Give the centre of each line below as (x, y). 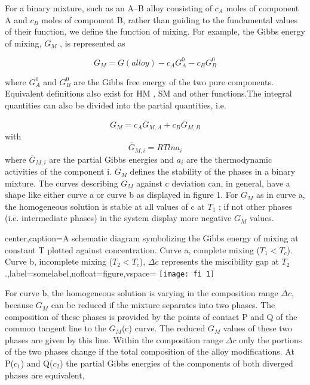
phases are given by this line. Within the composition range (114, 339)
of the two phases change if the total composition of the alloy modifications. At (150, 351)
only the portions (271, 339)
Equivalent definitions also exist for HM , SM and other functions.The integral (148, 93)
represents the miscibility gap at (220, 261)
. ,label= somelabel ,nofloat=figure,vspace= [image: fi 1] (110, 273)
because (19, 305)
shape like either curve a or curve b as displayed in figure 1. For (122, 195)
